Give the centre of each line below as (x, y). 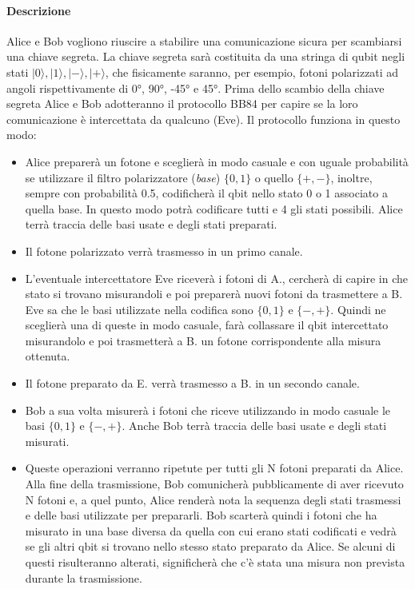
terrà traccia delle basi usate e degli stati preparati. (151, 224)
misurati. (47, 441)
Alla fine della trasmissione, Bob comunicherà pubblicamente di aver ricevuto (214, 484)
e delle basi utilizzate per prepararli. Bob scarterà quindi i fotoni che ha (201, 515)
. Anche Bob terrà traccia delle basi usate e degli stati (254, 426)
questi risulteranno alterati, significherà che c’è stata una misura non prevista (215, 562)
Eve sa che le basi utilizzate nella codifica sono (139, 309)
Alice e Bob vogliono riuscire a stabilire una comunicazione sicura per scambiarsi (204, 40)
